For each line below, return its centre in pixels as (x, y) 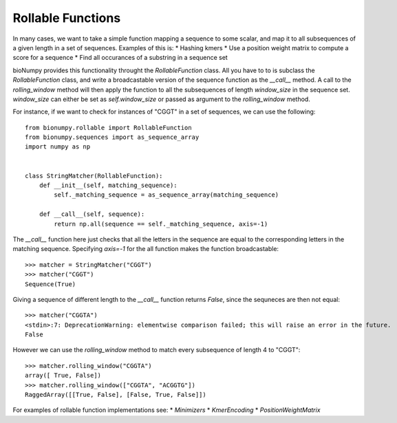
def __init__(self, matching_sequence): (108, 185)
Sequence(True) (51, 284)
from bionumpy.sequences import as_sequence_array (112, 137)
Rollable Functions (67, 18)
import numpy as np (58, 147)
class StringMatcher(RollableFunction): (94, 176)
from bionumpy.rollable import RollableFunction (108, 128)
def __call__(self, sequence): (92, 214)
